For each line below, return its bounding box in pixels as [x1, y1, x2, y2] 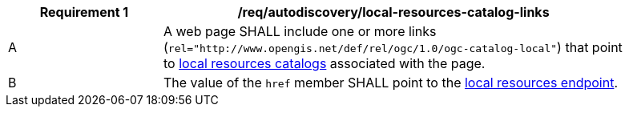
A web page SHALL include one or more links [163, 23, 437, 39]
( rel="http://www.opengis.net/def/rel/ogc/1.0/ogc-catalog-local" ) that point [163, 39, 623, 55]
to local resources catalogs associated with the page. [163, 55, 486, 71]
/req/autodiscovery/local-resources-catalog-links [237, 4, 550, 20]
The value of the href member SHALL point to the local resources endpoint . [163, 75, 619, 91]
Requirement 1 [39, 4, 129, 20]
